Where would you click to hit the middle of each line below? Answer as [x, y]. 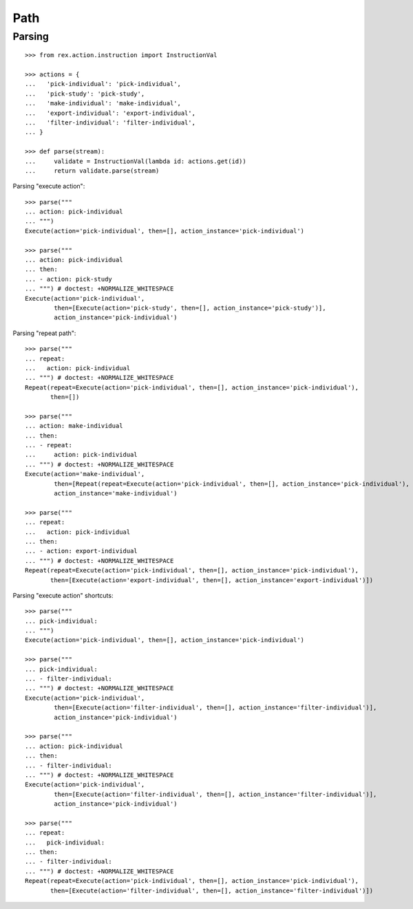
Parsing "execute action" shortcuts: [63, 595]
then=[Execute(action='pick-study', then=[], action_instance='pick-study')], [190, 308]
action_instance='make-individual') [116, 493]
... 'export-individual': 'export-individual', [110, 113]
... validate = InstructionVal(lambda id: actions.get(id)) [136, 161]
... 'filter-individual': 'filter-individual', [110, 122]
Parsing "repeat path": [44, 333]
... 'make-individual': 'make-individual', [103, 104]
